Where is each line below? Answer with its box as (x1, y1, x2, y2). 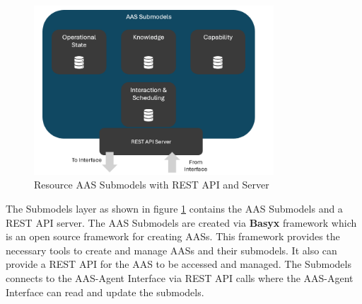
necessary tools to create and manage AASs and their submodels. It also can (6, 242, 337, 257)
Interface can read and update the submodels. (6, 284, 204, 299)
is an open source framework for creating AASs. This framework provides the (6, 229, 340, 244)
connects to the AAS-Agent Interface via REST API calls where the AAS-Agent (6, 271, 354, 286)
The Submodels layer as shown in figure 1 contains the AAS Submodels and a (6, 201, 343, 216)
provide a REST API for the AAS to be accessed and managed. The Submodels (6, 257, 351, 271)
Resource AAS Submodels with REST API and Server (34, 177, 269, 192)
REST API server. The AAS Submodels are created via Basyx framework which (6, 215, 357, 230)
